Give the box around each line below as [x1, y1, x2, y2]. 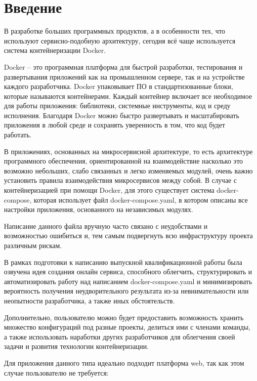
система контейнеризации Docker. [4, 45, 106, 55]
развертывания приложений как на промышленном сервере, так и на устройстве [4, 71, 245, 82]
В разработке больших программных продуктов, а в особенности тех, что [4, 26, 225, 36]
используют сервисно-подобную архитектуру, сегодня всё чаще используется [4, 35, 236, 45]
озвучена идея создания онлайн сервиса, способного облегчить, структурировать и [4, 266, 252, 277]
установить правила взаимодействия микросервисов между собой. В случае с [4, 175, 237, 185]
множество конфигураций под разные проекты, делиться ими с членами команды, [4, 322, 251, 332]
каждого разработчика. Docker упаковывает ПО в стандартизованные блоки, [4, 81, 233, 91]
